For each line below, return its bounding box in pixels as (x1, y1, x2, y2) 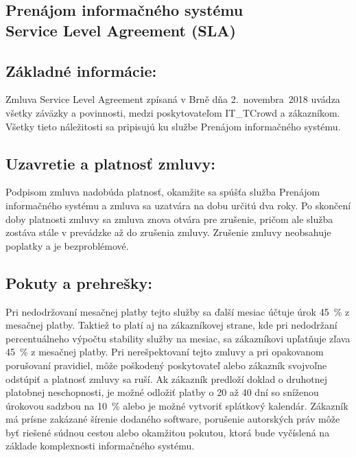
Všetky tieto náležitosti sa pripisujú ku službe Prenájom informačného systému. (5, 119, 341, 133)
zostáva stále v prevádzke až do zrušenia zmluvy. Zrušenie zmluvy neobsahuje (5, 225, 331, 239)
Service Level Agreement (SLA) (5, 19, 236, 40)
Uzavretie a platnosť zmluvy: (5, 152, 215, 174)
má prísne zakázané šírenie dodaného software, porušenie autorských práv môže (5, 412, 340, 426)
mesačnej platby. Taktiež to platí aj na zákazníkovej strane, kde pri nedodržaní (5, 318, 337, 332)
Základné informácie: (5, 60, 157, 81)
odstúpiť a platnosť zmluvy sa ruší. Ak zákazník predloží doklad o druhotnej (5, 371, 328, 386)
